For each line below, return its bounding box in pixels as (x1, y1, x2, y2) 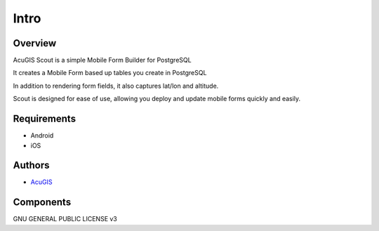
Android (30, 131, 54, 140)
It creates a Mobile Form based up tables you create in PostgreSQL (13, 69, 207, 77)
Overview (13, 37, 57, 49)
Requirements (13, 113, 77, 125)
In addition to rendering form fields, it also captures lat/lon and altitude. (13, 81, 219, 90)
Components (13, 197, 72, 209)
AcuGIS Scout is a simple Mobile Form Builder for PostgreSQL (13, 56, 192, 65)
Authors (13, 159, 50, 171)
